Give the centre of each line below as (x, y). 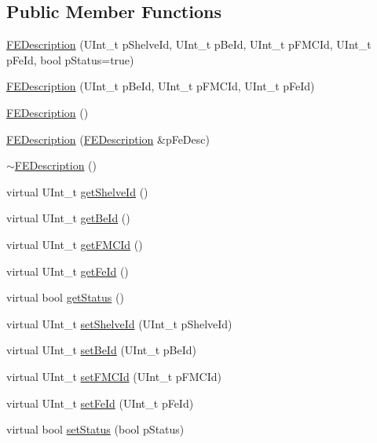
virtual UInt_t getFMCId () (75, 244)
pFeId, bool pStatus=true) (70, 59)
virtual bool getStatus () (65, 297)
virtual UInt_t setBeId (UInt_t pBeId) (102, 350)
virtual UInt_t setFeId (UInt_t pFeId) (100, 403)
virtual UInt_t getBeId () (68, 218)
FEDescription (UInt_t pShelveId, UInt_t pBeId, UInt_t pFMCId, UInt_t (189, 44)
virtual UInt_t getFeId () (68, 271)
